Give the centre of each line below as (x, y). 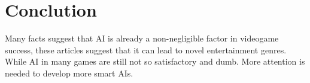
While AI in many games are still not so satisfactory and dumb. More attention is (155, 61)
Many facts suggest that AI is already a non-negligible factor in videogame (142, 38)
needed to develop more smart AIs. (69, 73)
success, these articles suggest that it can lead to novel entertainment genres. (146, 50)
